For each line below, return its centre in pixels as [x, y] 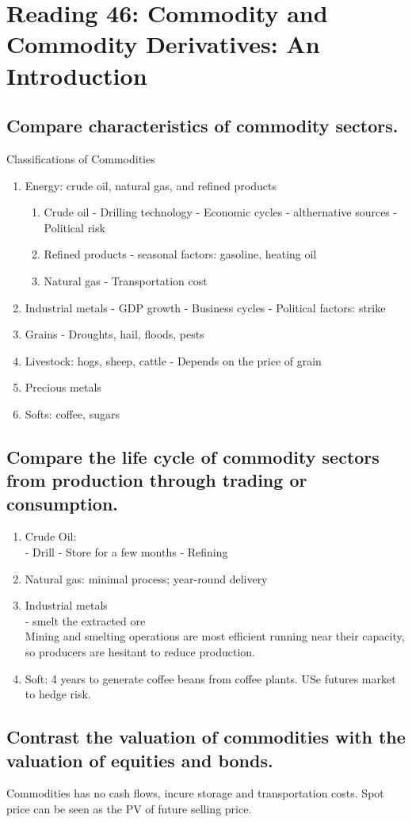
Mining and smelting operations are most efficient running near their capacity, [215, 636]
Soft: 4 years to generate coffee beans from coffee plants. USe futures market [210, 678]
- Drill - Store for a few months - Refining [126, 552]
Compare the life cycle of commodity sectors [193, 456]
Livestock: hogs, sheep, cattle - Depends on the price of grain [173, 360]
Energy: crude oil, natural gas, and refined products [151, 185]
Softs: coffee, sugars [72, 413]
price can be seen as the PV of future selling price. [129, 809]
